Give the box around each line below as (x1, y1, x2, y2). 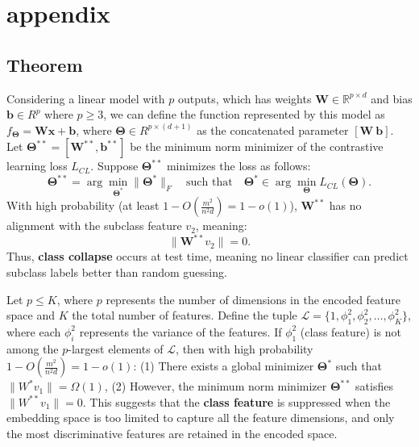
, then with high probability (176, 340, 313, 357)
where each (6, 323, 61, 340)
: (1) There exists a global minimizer (133, 357, 314, 374)
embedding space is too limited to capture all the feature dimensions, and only (6, 409, 395, 426)
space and (6, 307, 55, 324)
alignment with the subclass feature (6, 217, 182, 234)
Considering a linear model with (6, 90, 165, 107)
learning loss (6, 157, 68, 174)
